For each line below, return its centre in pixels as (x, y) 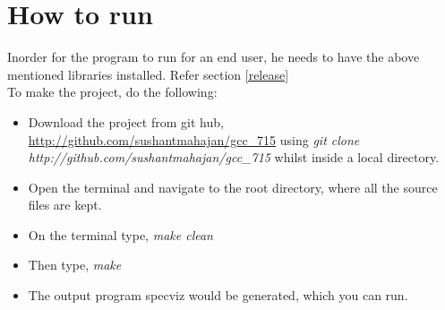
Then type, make (75, 265)
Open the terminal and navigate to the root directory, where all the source (233, 187)
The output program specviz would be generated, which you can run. (218, 295)
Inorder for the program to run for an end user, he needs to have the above (214, 57)
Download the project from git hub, (126, 121)
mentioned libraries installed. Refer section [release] (148, 74)
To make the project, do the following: (112, 92)
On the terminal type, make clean (120, 234)
